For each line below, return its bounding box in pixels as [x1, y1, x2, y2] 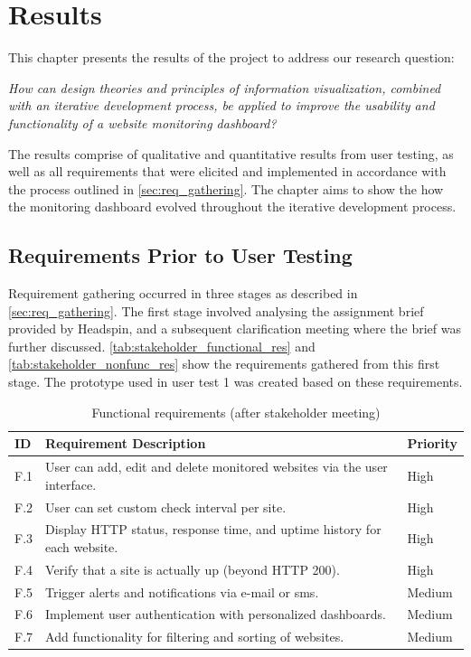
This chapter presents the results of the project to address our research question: [8, 48, 455, 67]
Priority [407, 434, 457, 453]
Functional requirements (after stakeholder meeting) [91, 402, 381, 421]
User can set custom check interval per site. [45, 497, 287, 516]
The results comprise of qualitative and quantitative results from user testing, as [8, 144, 454, 163]
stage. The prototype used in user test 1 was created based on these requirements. [8, 372, 463, 391]
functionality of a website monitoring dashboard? [8, 113, 277, 132]
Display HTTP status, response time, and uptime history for [45, 520, 382, 539]
